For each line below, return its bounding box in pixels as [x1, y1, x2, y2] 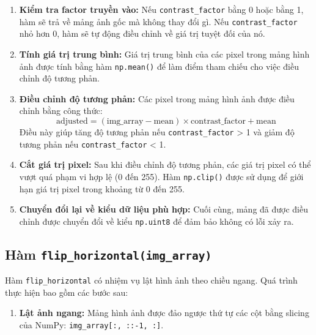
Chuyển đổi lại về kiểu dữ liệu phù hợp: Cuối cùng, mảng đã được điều [19, 203, 308, 216]
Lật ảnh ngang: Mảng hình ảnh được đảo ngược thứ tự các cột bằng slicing [19, 306, 309, 319]
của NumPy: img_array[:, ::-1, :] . [19, 318, 164, 331]
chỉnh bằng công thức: [19, 104, 103, 117]
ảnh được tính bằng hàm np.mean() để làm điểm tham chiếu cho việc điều [19, 59, 299, 72]
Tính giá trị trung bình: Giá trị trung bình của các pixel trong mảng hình [19, 47, 310, 60]
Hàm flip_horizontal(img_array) [5, 244, 212, 263]
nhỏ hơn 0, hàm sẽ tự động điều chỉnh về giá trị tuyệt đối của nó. [19, 27, 265, 40]
